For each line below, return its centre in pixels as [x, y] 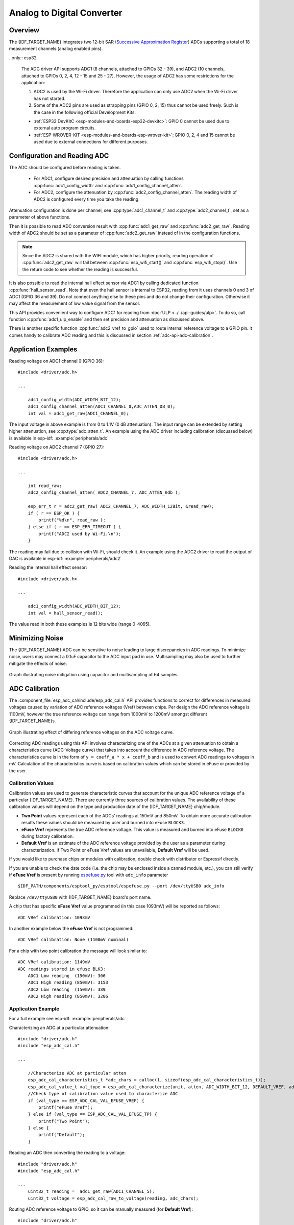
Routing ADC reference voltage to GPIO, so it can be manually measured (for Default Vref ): [101, 1209]
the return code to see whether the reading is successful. [80, 269]
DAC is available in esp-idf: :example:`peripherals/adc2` [65, 558]
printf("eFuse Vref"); [66, 1107]
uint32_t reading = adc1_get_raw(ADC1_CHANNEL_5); [91, 1191]
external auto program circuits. [65, 128]
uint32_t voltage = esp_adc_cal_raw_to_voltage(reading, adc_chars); [113, 1198]
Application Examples [43, 349]
